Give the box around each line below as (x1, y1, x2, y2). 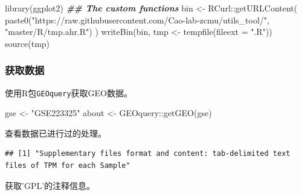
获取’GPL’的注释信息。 (5, 179, 95, 191)
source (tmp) (5, 37, 50, 49)
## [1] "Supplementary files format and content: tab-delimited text (5, 149, 291, 158)
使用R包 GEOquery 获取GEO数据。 (5, 86, 133, 99)
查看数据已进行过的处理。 (5, 126, 106, 139)
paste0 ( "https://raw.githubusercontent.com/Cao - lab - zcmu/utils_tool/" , (5, 13, 269, 26)
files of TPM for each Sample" (5, 161, 130, 170)
